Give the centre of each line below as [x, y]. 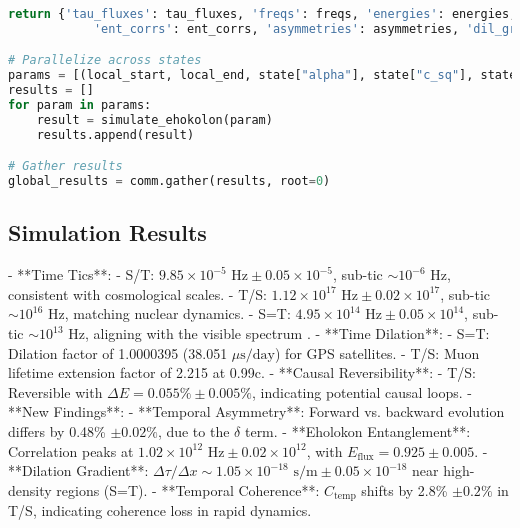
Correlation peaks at [71, 450]
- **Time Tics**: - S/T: [81, 274]
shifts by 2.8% [404, 489]
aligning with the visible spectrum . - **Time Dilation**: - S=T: [291, 333]
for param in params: [80, 105]
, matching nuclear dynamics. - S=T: [177, 313]
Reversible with [55, 391]
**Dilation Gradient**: [78, 470]
